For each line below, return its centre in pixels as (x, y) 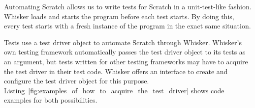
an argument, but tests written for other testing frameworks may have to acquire (126, 61)
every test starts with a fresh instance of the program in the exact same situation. (127, 26)
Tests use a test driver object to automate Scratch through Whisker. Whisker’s (123, 42)
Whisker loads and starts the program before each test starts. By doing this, (119, 16)
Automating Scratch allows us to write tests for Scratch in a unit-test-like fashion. (128, 6)
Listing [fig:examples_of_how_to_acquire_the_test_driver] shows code (114, 90)
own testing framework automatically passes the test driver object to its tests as (125, 52)
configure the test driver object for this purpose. (77, 81)
